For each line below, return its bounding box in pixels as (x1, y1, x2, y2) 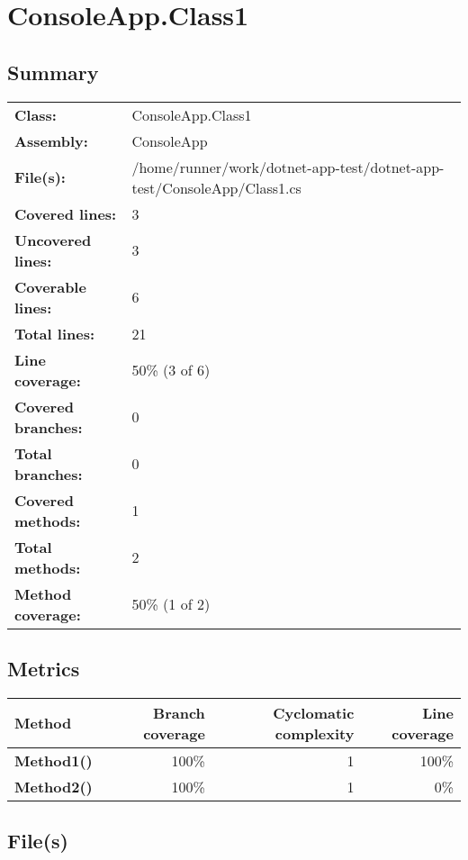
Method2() (14, 775, 93, 797)
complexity (274, 722, 355, 744)
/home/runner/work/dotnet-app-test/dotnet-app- (131, 156, 445, 177)
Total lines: (14, 322, 95, 344)
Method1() (14, 749, 93, 771)
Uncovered (14, 229, 92, 250)
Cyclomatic (273, 702, 355, 723)
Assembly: (14, 130, 88, 151)
